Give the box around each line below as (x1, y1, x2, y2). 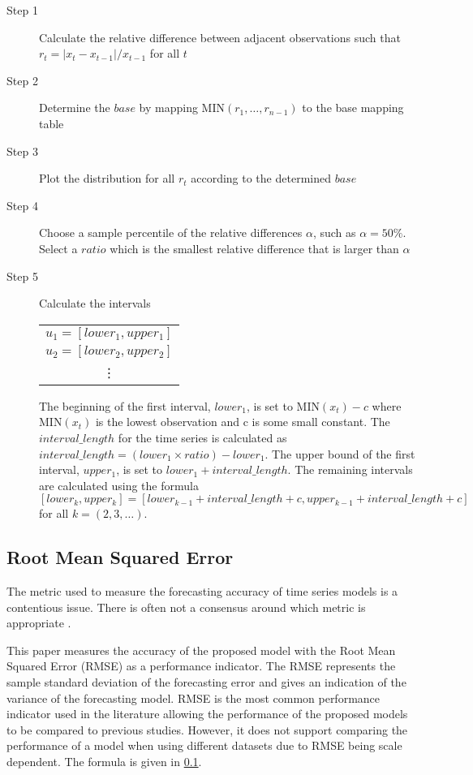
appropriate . (6, 614, 71, 631)
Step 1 (6, 2, 38, 18)
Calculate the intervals (39, 295, 151, 312)
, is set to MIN (246, 397, 320, 414)
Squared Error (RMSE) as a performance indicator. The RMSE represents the (6, 657, 396, 674)
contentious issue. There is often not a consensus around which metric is (6, 598, 366, 615)
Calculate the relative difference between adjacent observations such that (39, 28, 401, 45)
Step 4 (6, 196, 38, 213)
